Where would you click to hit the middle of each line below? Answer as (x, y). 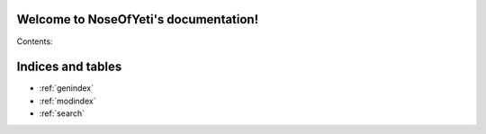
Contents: (35, 41)
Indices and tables (69, 67)
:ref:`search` (62, 113)
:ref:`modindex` (67, 101)
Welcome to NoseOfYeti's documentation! (138, 19)
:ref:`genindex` (67, 88)
